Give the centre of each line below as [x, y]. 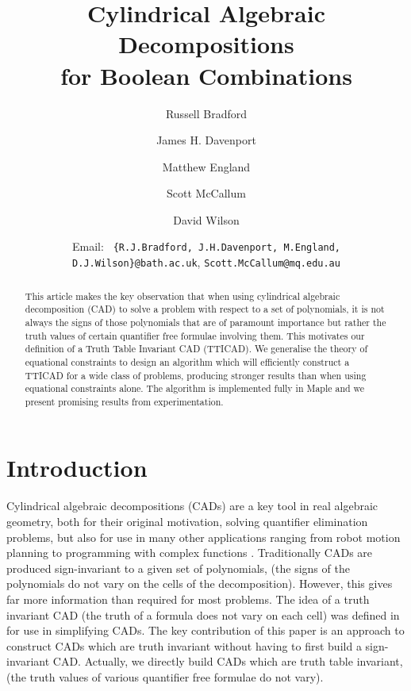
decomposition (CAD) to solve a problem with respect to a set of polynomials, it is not [205, 309]
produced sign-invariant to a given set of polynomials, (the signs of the [178, 568]
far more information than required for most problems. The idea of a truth [188, 599]
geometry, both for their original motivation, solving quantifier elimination [187, 522]
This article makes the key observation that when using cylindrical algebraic [182, 296]
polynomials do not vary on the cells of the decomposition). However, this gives [200, 584]
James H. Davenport [206, 140]
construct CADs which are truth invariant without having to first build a [184, 645]
